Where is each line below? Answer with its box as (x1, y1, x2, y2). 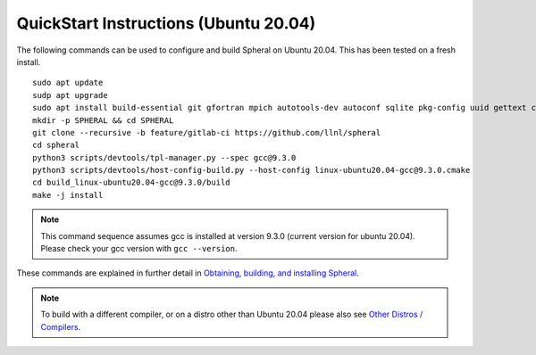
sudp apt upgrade (32, 90, 108, 100)
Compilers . (40, 321, 81, 332)
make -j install (32, 190, 104, 200)
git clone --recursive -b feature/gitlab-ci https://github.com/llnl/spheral (32, 128, 381, 137)
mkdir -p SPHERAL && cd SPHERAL (32, 115, 174, 125)
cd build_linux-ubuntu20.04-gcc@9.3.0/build (32, 177, 231, 187)
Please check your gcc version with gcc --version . (40, 244, 238, 254)
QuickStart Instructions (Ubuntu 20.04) (16, 13, 316, 33)
